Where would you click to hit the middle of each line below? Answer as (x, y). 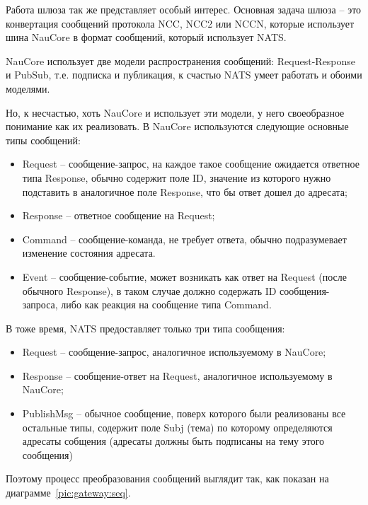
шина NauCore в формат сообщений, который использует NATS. (146, 37)
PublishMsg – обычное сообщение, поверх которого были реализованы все (184, 413)
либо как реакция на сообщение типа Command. (166, 304)
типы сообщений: (43, 140)
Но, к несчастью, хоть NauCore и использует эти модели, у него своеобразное (175, 112)
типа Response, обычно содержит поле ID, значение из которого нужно (177, 177)
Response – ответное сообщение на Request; (119, 215)
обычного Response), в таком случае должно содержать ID (149, 290)
